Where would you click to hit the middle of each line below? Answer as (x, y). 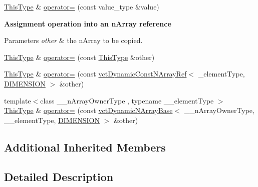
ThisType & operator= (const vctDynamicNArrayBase (88, 110)
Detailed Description (59, 176)
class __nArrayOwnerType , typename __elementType (127, 100)
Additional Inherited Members (85, 147)
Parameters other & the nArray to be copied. (73, 40)
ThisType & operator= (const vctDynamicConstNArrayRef (95, 74)
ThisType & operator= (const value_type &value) (82, 6)
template (18, 100)
